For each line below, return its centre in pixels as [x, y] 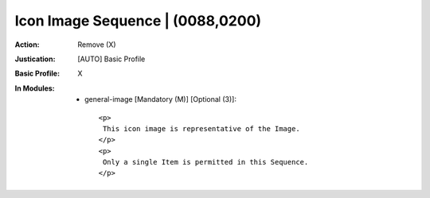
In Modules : [35, 88]
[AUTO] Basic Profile [111, 59]
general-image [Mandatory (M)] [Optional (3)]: [160, 99]
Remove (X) [97, 45]
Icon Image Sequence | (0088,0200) [138, 21]
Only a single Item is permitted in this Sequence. [205, 162]
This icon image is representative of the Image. [201, 128]
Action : [27, 45]
